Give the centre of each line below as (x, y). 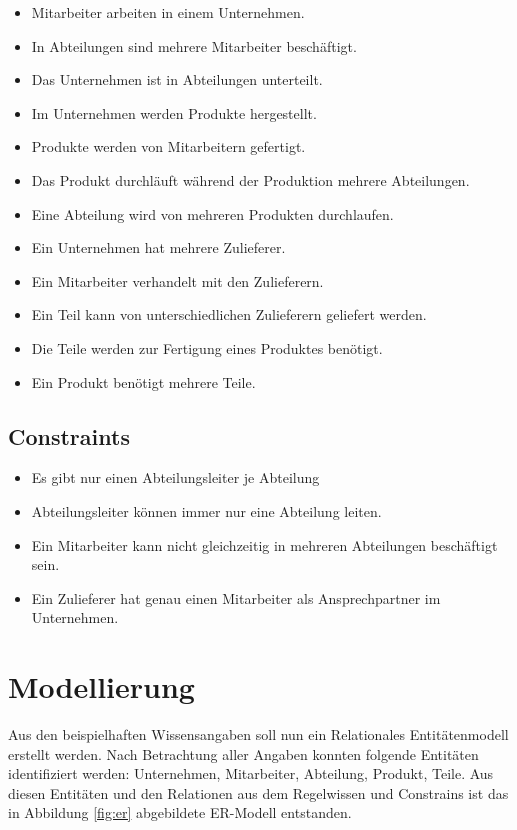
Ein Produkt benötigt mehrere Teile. (143, 381)
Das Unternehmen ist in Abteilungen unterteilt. (177, 79)
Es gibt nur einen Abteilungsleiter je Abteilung (175, 477)
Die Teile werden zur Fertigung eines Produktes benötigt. (207, 347)
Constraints (69, 435)
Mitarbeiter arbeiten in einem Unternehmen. (168, 12)
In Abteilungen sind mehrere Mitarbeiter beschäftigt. (194, 45)
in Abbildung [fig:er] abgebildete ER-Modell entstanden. (180, 812)
